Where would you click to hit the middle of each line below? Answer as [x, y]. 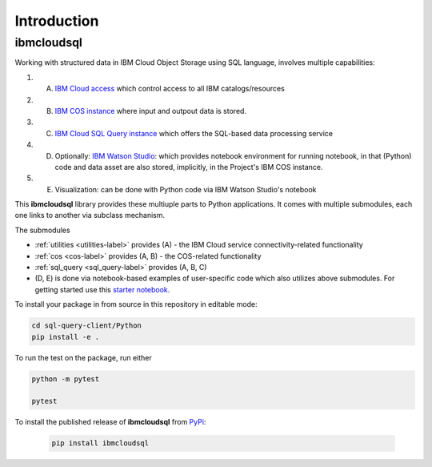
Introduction [57, 21]
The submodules [43, 230]
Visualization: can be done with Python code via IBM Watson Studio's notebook [186, 189]
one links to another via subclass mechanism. [90, 215]
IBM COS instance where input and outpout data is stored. [151, 111]
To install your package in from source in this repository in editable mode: [136, 304]
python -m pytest [66, 379]
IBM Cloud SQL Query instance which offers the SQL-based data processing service [194, 133]
